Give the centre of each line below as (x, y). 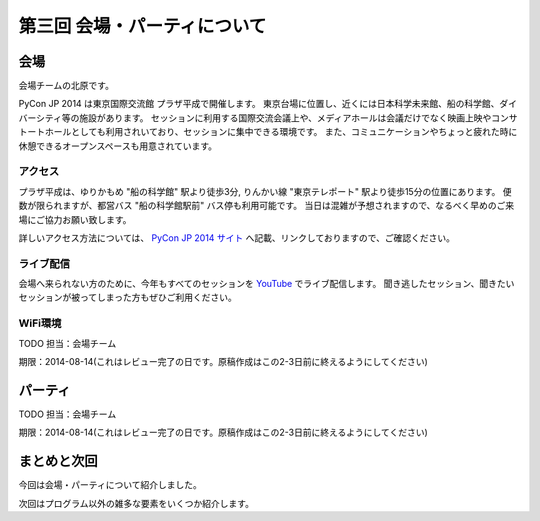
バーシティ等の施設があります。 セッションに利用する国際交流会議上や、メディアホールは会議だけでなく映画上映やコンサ (268, 117)
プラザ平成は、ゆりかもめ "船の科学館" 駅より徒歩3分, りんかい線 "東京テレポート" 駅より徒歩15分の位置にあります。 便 (265, 191)
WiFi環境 (40, 323)
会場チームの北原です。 (66, 86)
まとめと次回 (58, 461)
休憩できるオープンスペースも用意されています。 (118, 146)
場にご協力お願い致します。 (75, 219)
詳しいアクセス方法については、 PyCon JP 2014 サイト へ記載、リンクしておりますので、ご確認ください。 (236, 237)
